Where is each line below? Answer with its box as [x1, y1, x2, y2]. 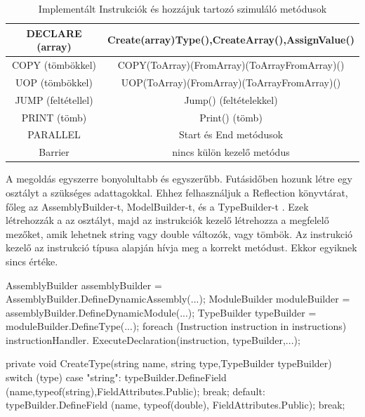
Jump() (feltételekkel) [184, 92, 278, 107]
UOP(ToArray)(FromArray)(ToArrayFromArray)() [121, 74, 341, 89]
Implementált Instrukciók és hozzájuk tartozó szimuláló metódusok [38, 1, 327, 15]
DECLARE [26, 25, 82, 40]
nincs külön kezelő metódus [172, 145, 290, 159]
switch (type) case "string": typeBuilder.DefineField [6, 370, 227, 385]
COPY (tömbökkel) [12, 58, 96, 72]
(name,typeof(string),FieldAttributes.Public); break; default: [6, 383, 265, 398]
